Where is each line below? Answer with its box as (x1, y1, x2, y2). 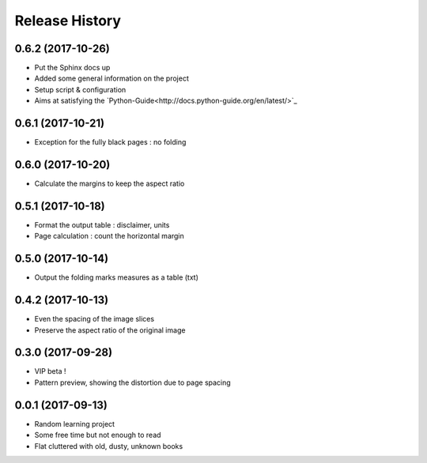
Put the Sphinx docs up (34, 63, 111, 73)
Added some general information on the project (34, 73, 189, 83)
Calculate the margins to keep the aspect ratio (34, 179, 185, 189)
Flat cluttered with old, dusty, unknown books (34, 441, 183, 450)
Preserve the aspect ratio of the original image (34, 325, 186, 335)
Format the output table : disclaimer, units (34, 220, 170, 229)
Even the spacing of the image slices (34, 314, 154, 324)
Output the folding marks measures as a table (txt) (34, 273, 199, 282)
